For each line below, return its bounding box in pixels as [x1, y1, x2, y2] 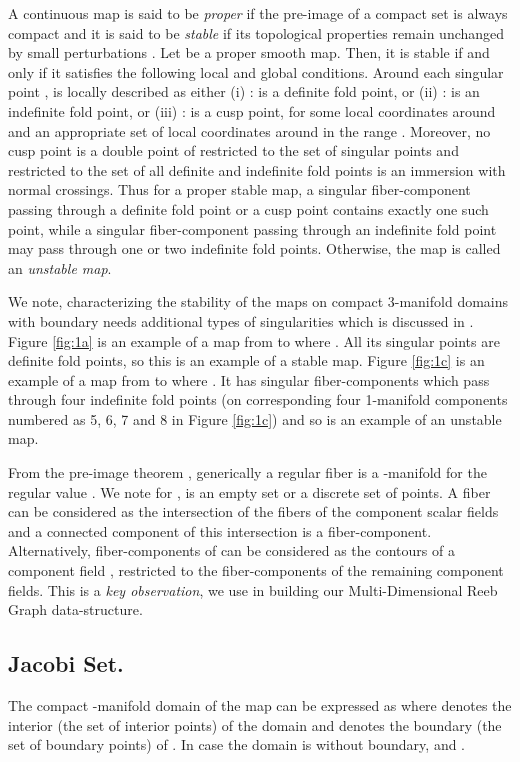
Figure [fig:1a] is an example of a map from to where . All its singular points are [8, 330, 500, 351]
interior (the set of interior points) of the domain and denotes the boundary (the [8, 714, 502, 735]
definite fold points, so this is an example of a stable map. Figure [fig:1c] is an [8, 350, 485, 371]
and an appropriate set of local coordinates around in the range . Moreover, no [8, 120, 491, 141]
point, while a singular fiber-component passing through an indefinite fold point [8, 218, 497, 239]
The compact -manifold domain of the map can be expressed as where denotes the [8, 695, 512, 716]
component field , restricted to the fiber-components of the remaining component [8, 560, 504, 581]
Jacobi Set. [8, 648, 124, 679]
